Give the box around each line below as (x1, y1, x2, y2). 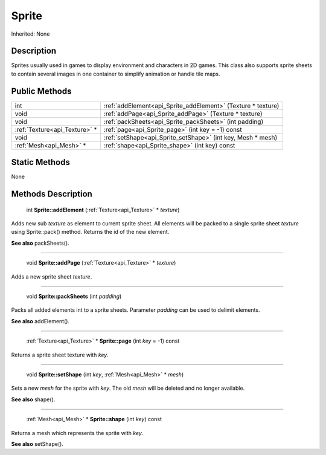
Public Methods (11, 86, 72, 96)
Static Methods (11, 157, 71, 167)
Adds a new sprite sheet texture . (11, 273, 92, 280)
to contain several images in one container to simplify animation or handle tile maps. (11, 70, 220, 77)
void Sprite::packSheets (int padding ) (26, 293, 122, 300)
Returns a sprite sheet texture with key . (11, 351, 109, 358)
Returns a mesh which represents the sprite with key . (11, 429, 144, 436)
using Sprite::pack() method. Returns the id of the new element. (11, 228, 170, 236)
